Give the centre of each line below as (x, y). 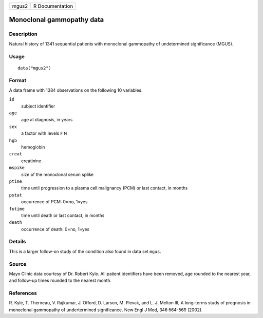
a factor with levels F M (44, 133)
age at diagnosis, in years (47, 120)
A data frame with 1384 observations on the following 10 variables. (76, 90)
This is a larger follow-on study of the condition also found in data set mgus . (85, 251)
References (23, 293)
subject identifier (38, 106)
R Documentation (53, 6)
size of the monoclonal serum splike (57, 174)
